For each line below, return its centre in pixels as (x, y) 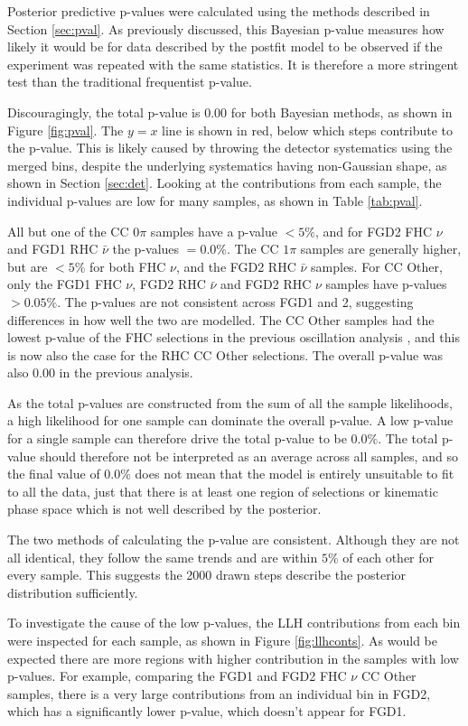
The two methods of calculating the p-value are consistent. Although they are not (234, 540)
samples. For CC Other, (377, 266)
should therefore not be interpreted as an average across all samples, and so (249, 456)
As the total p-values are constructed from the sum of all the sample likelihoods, (230, 402)
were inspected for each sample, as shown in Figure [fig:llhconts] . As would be (222, 640)
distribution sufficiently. (73, 592)
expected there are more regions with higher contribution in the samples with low (233, 658)
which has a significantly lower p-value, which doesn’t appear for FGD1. (207, 711)
